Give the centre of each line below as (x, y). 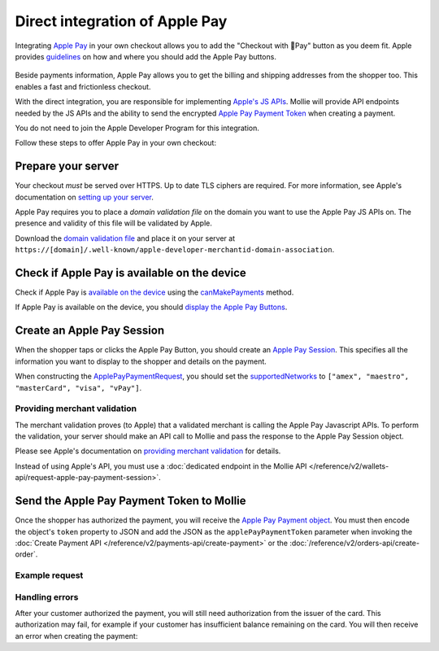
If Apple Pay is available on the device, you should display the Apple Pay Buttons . (151, 307)
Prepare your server (67, 166)
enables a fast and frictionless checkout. (83, 86)
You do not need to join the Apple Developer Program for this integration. (137, 128)
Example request (49, 575)
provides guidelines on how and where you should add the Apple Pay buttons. (146, 56)
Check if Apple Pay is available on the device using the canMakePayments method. (154, 292)
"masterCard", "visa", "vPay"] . (78, 387)
